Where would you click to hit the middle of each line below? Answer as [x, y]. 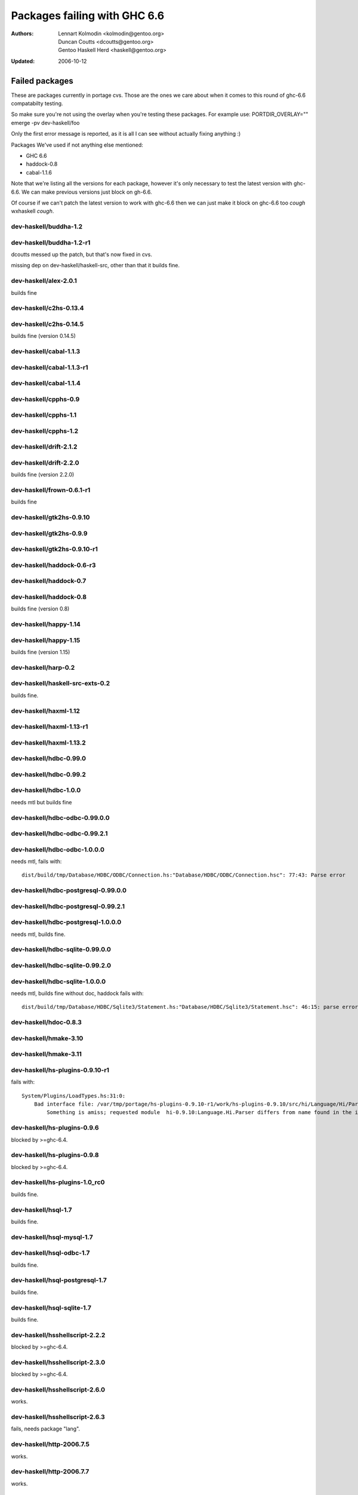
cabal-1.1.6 [39, 172]
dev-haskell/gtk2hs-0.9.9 [49, 533]
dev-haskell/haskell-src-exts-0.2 [61, 684]
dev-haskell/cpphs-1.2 [45, 431]
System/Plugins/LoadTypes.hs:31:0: [74, 1096]
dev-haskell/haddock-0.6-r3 [53, 565]
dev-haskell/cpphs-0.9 [45, 399]
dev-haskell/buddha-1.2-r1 [51, 242]
